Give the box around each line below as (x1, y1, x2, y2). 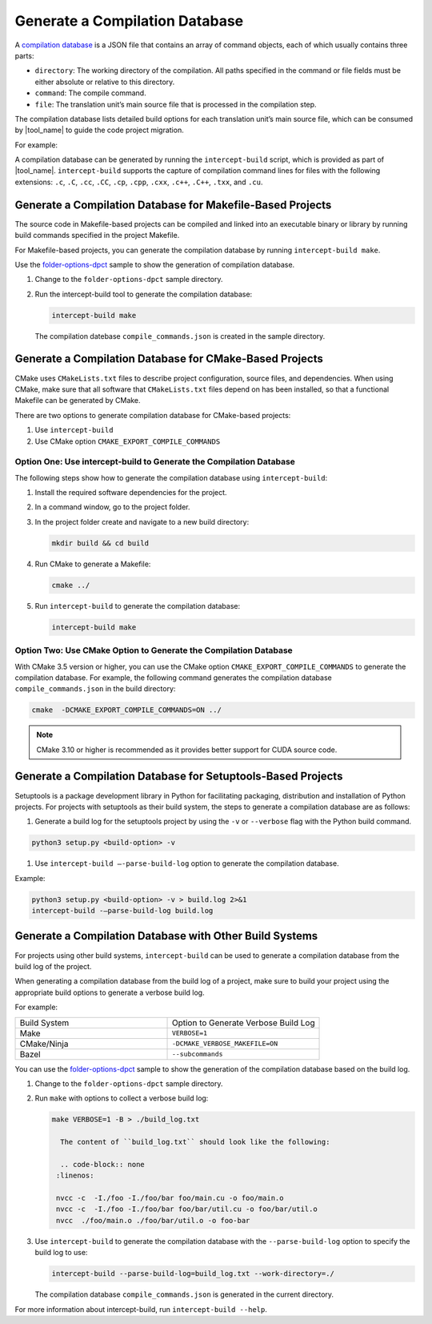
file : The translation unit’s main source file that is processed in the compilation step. (34, 99, 317, 109)
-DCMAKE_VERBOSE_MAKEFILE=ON (171, 1040, 278, 1048)
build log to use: (34, 1248, 88, 1258)
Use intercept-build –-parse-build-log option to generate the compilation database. (34, 859, 339, 868)
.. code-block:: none (60, 1160, 146, 1169)
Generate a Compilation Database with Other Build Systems (14, 929, 318, 943)
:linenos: (56, 1171, 94, 1181)
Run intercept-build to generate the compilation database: (34, 601, 241, 610)
